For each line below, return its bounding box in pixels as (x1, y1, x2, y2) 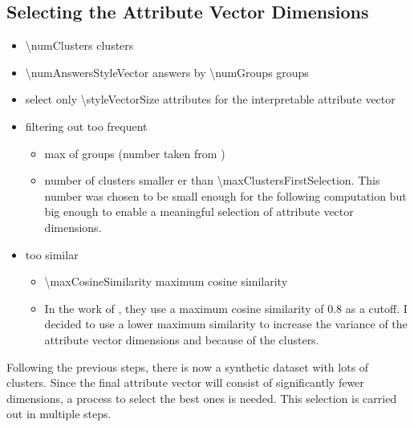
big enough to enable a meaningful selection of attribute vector (44, 203, 354, 220)
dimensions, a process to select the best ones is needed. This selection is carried (6, 389, 397, 406)
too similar (25, 246, 79, 262)
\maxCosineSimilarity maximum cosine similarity (44, 273, 288, 290)
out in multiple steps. (6, 405, 112, 422)
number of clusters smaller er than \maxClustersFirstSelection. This (44, 172, 380, 189)
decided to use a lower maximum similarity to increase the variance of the (44, 315, 408, 332)
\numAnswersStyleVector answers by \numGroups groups (25, 63, 309, 80)
